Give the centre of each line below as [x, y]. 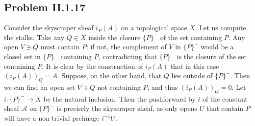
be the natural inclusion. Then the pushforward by [119, 98]
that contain [225, 108]
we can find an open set [39, 87]
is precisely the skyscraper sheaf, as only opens [127, 108]
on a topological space [154, 28]
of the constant [225, 98]
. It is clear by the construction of [92, 66]
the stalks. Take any [34, 37]
